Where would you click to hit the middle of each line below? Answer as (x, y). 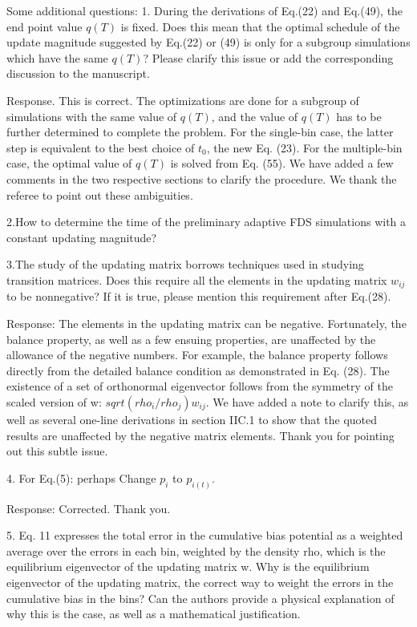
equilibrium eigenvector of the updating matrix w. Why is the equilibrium (188, 566)
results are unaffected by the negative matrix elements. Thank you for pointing (200, 435)
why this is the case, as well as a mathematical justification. (154, 614)
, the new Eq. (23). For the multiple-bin (304, 147)
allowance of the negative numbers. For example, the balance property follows (197, 355)
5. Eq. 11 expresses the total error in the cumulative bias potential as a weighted (205, 535)
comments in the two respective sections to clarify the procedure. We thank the (202, 178)
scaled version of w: (54, 401)
